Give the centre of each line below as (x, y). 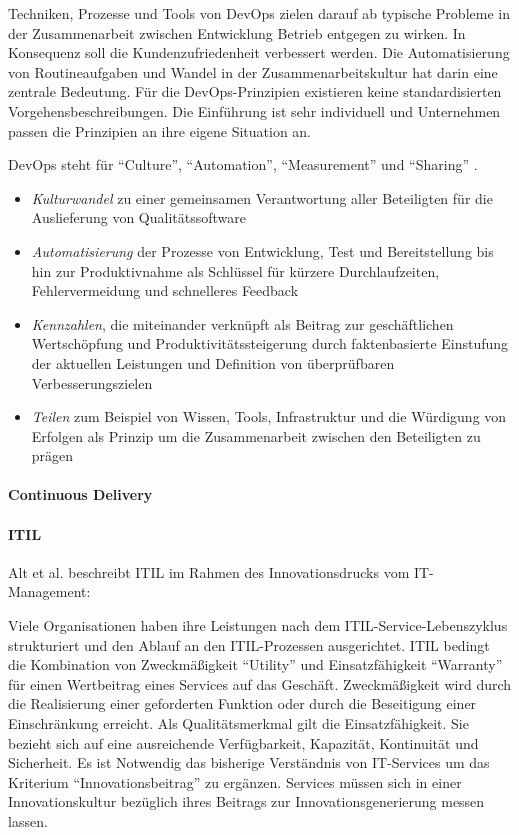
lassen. (28, 820)
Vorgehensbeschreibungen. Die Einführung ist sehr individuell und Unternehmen (254, 110)
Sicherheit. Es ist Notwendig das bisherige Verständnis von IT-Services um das (249, 762)
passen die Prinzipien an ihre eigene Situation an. (160, 130)
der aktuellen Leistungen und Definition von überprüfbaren (213, 362)
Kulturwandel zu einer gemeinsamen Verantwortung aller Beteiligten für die (262, 197)
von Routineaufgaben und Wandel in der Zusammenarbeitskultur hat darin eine (253, 71)
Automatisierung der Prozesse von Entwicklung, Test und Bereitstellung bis (262, 250)
